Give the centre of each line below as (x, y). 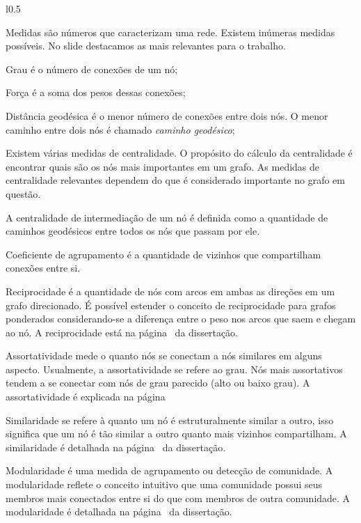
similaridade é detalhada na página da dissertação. (116, 447)
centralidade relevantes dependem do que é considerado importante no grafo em (175, 180)
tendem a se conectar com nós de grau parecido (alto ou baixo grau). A (158, 383)
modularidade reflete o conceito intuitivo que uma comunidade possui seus (164, 484)
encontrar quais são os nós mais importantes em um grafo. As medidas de (163, 166)
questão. (23, 193)
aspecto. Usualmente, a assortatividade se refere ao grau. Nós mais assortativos (174, 369)
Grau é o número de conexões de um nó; (92, 69)
